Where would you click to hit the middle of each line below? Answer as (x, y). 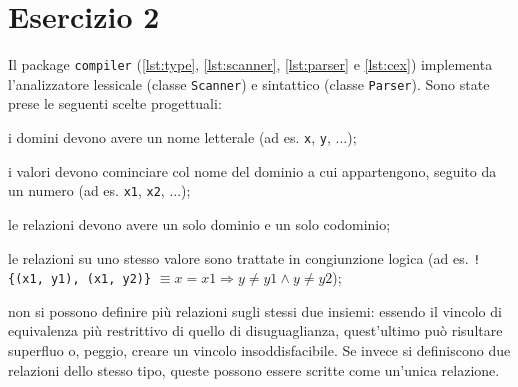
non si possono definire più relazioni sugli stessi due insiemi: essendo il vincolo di (255, 310)
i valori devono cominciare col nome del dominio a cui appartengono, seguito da (252, 170)
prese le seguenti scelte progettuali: (115, 103)
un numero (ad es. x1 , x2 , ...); (99, 190)
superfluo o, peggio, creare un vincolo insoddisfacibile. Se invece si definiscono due (259, 350)
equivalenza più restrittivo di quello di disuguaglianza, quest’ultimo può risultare (255, 330)
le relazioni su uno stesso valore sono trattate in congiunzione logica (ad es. (238, 257)
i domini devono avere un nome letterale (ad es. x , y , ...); (182, 137)
